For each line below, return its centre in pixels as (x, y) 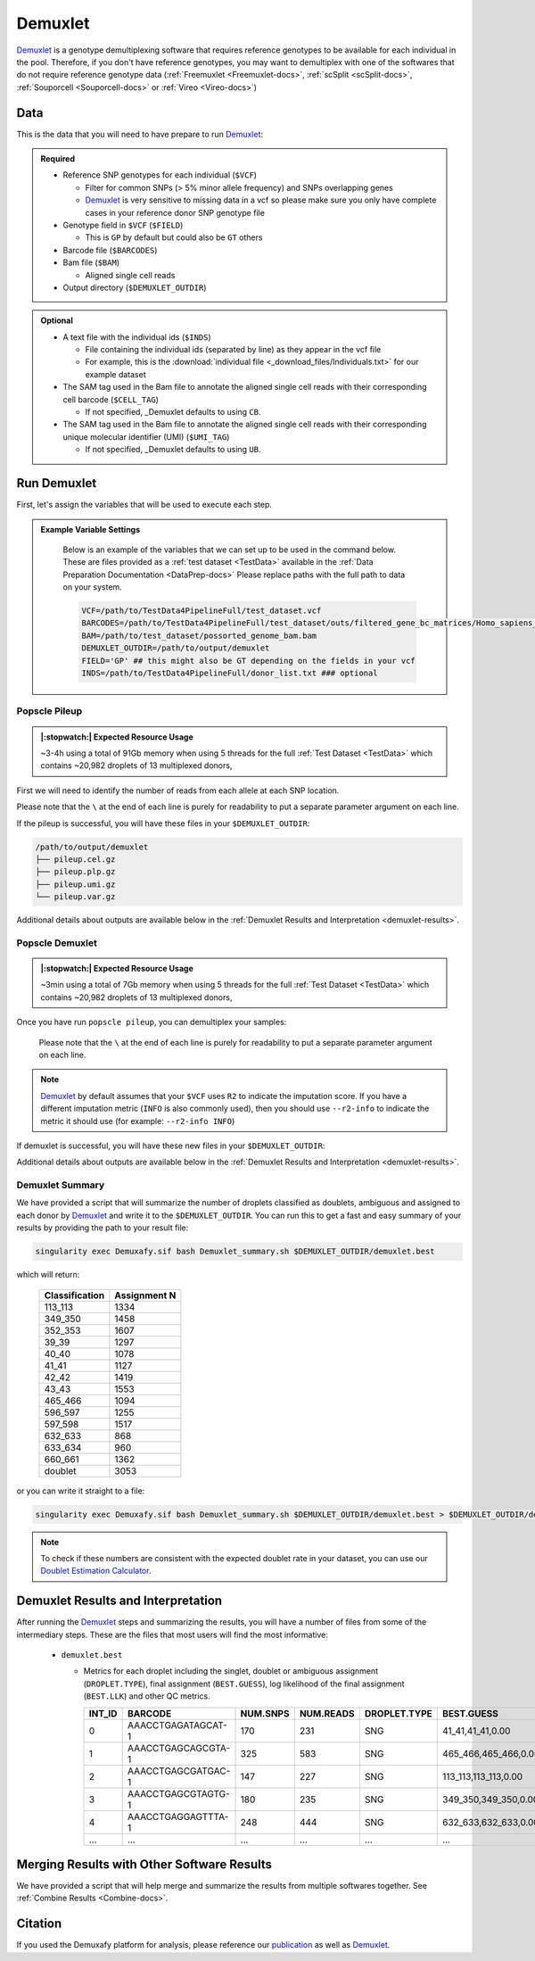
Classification (74, 1295)
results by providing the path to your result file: (103, 1228)
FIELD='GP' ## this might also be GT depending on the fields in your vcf (249, 661)
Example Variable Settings (91, 529)
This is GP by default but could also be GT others (174, 237)
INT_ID (103, 1713)
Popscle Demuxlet (57, 943)
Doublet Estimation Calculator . (96, 1571)
